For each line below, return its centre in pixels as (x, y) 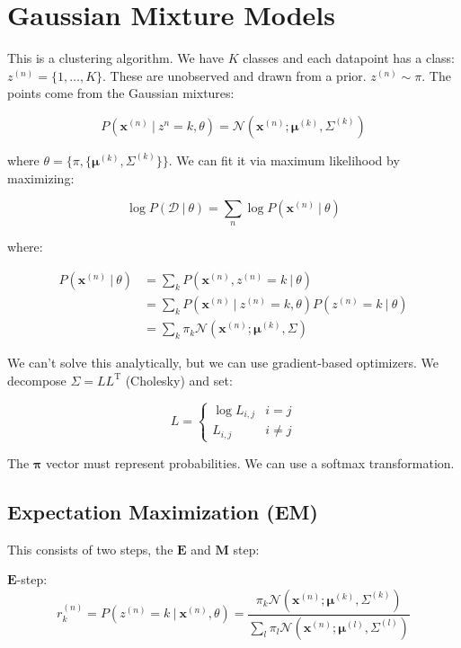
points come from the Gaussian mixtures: (121, 93)
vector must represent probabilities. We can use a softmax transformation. (250, 462)
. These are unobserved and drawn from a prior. (235, 75)
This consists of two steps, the (90, 549)
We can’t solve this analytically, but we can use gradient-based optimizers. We (223, 363)
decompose (37, 380)
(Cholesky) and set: (179, 380)
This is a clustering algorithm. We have (116, 58)
